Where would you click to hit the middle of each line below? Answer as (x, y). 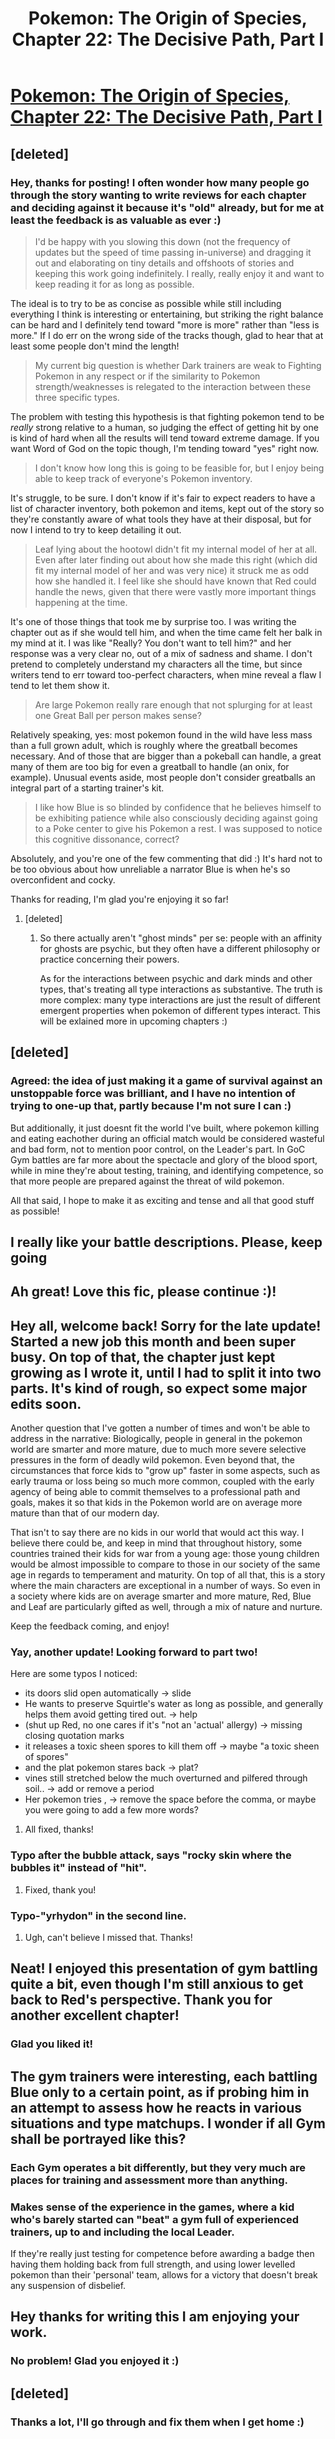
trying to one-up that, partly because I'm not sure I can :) (151, 1106)
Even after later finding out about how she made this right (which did (176, 559)
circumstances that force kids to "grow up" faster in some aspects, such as (165, 1471)
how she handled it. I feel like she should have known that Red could (175, 581)
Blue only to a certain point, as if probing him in (160, 2092)
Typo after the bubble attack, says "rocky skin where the (151, 1855)
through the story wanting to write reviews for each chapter (158, 195)
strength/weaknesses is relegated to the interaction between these (173, 386)
